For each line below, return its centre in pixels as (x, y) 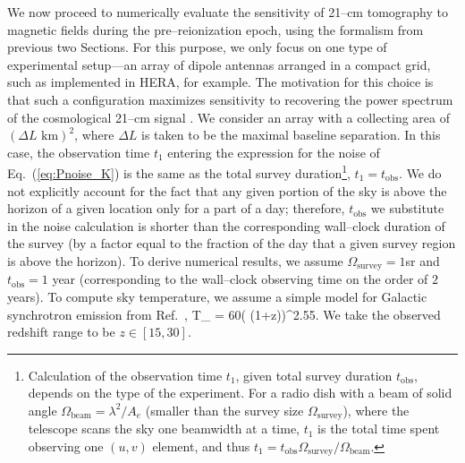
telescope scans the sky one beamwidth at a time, (164, 429)
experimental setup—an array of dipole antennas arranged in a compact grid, (219, 64)
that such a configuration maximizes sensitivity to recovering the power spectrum (230, 99)
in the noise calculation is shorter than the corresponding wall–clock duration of (226, 225)
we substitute (407, 208)
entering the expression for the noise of (274, 152)
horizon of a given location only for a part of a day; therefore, (176, 208)
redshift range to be (61, 332)
